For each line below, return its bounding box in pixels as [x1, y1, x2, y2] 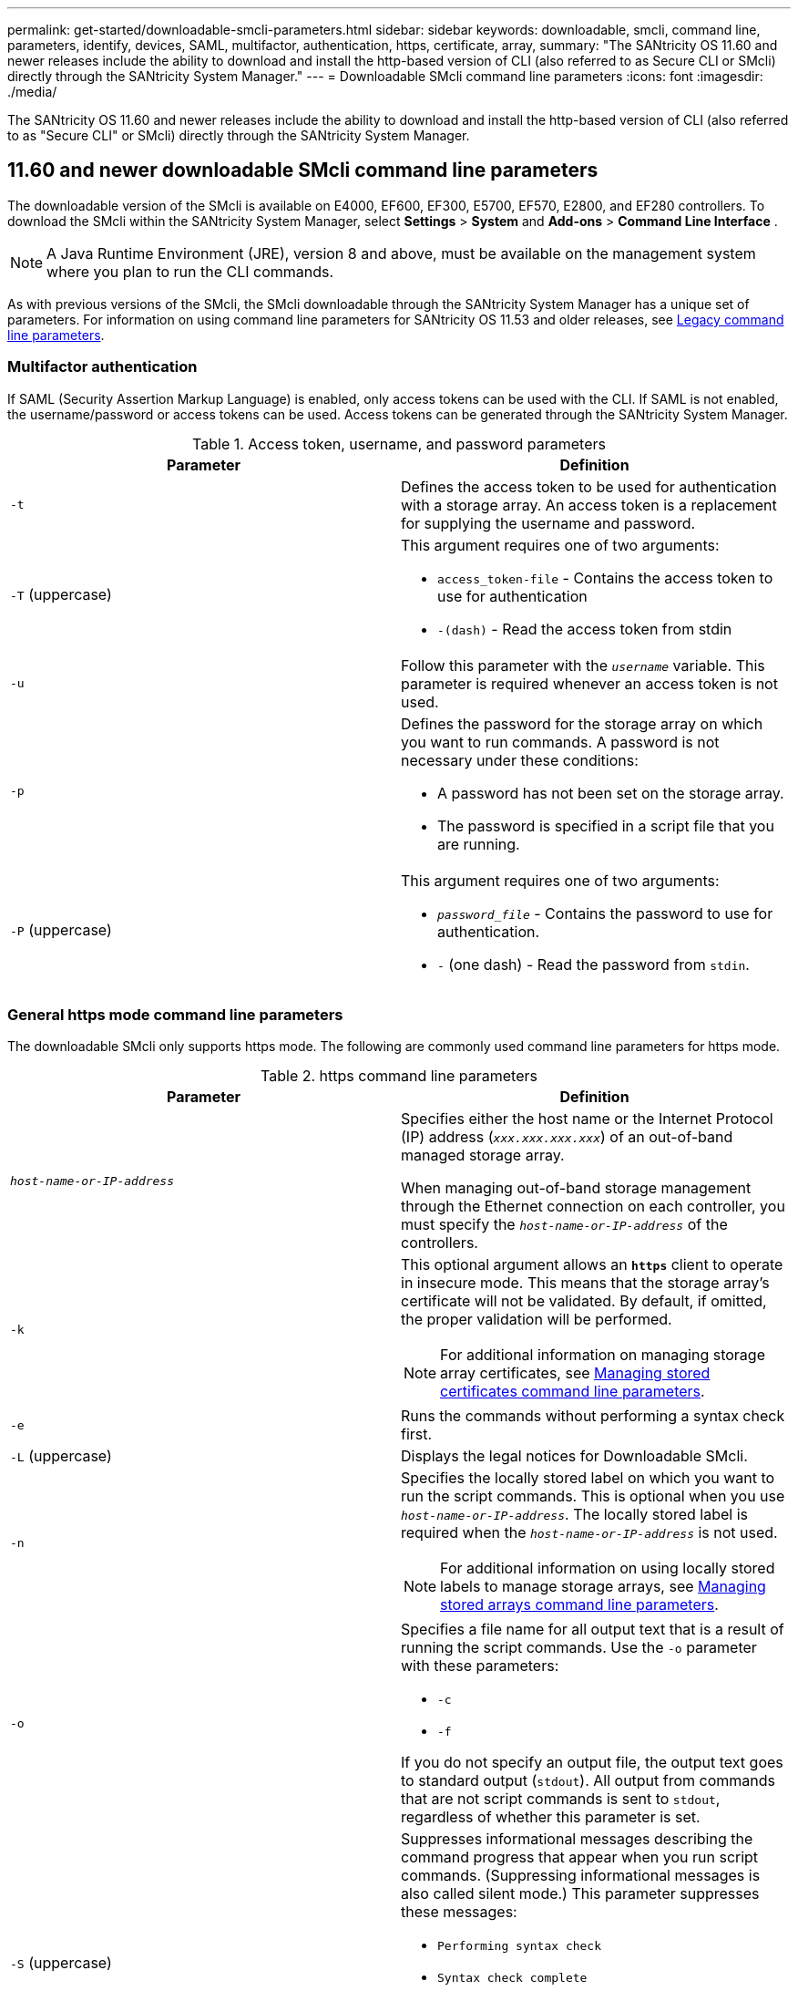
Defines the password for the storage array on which [401, 714, 763, 733]
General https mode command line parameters [7, 1005, 343, 1024]
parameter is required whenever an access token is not [401, 674, 778, 693]
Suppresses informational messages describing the [401, 1830, 753, 1849]
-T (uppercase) [10, 584, 112, 603]
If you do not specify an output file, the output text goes [401, 1753, 783, 1772]
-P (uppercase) [10, 920, 112, 939]
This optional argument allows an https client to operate [401, 1255, 783, 1274]
